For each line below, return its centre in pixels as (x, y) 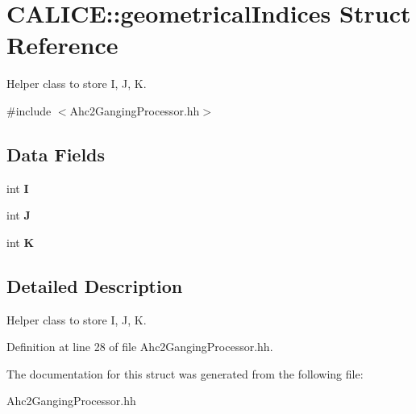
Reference (62, 45)
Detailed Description (95, 285)
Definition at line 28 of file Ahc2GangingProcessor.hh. (140, 347)
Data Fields (56, 154)
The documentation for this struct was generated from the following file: (185, 373)
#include (29, 110)
